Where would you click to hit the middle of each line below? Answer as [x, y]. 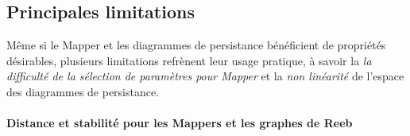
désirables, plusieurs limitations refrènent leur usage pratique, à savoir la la [189, 60]
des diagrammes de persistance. [83, 91]
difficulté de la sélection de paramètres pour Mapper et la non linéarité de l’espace [205, 76]
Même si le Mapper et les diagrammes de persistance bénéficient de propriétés [196, 45]
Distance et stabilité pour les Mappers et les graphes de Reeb [180, 123]
